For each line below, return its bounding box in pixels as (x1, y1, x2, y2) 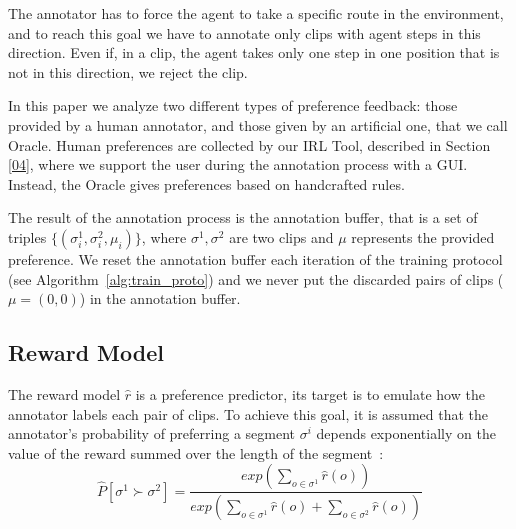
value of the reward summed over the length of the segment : (8, 442, 384, 463)
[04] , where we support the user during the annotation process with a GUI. (8, 154, 468, 175)
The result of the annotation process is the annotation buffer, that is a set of (8, 207, 478, 228)
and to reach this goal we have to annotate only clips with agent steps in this (8, 22, 481, 43)
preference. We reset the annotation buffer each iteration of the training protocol (8, 248, 503, 269)
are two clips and (229, 226, 334, 247)
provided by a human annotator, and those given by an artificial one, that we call (8, 114, 508, 135)
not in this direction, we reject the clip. (8, 61, 248, 82)
